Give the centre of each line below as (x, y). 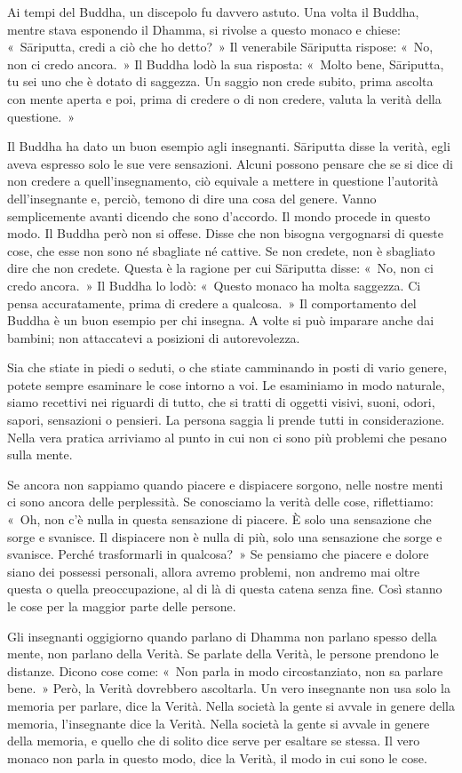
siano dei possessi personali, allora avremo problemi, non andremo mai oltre (214, 571)
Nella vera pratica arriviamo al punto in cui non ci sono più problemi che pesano (227, 437)
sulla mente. (40, 454)
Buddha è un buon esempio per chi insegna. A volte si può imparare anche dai (221, 320)
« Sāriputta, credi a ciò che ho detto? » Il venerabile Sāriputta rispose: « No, (220, 47)
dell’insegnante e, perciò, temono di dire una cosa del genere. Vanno (192, 198)
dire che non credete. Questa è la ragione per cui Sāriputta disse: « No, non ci (220, 268)
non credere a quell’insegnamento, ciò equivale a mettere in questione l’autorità (223, 181)
